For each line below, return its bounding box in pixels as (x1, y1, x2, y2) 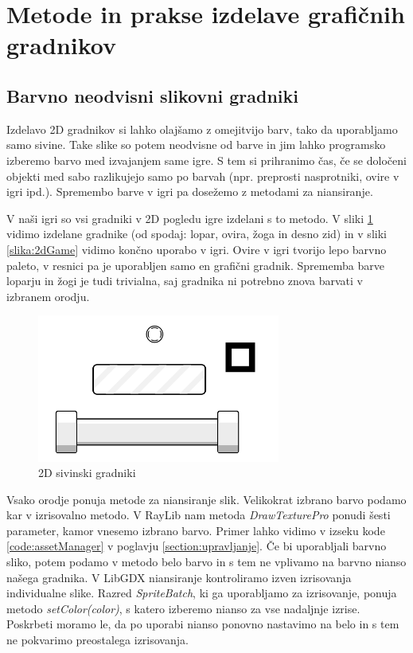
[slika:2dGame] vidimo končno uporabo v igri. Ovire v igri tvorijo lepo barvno (6, 240, 387, 257)
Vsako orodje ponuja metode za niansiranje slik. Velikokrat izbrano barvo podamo (6, 491, 407, 507)
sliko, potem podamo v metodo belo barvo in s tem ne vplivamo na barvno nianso (6, 553, 407, 570)
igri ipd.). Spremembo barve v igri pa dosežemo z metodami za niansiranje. (6, 183, 373, 200)
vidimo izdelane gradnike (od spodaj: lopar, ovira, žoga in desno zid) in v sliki (6, 225, 387, 242)
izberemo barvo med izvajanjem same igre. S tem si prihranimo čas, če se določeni (6, 151, 407, 168)
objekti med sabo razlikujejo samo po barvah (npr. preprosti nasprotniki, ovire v (6, 167, 399, 184)
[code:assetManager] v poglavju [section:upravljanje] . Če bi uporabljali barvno (6, 538, 387, 554)
